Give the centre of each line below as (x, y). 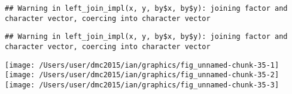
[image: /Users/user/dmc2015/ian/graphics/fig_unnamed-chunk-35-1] (142, 65)
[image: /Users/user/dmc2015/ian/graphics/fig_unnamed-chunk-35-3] (142, 85)
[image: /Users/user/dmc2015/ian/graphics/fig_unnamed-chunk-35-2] (142, 75)
